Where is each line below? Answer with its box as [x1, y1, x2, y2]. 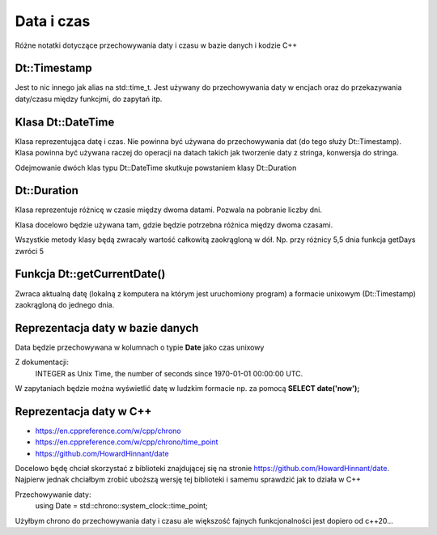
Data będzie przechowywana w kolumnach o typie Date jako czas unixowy [15, 342, 265, 352]
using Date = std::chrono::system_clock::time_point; [35, 501, 208, 511]
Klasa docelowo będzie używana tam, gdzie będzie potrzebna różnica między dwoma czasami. [15, 219, 333, 230]
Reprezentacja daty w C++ [15, 405, 152, 418]
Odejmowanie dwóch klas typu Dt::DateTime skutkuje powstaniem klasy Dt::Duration [15, 163, 297, 172]
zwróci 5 [15, 246, 45, 256]
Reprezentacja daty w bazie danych [15, 321, 199, 335]
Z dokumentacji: [15, 357, 69, 367]
